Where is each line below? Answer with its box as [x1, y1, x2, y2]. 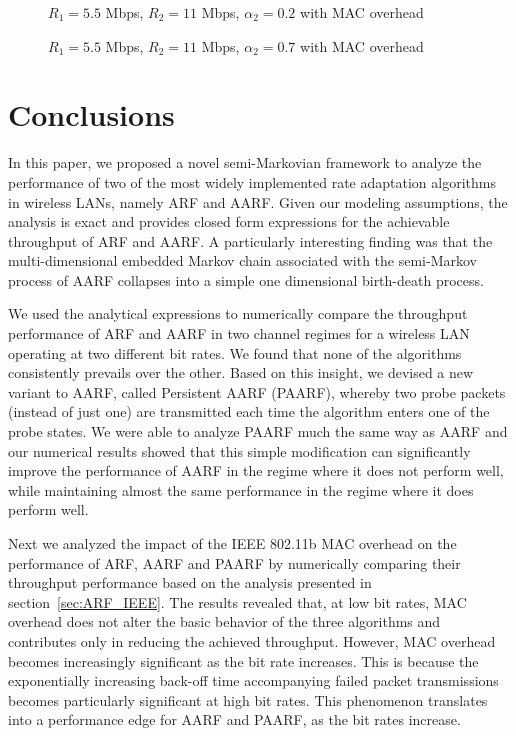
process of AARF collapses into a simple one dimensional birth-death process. [8, 269, 484, 290]
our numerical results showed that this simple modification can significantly [8, 440, 471, 461]
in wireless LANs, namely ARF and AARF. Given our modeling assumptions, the [8, 191, 508, 212]
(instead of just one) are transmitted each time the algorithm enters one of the [8, 401, 490, 422]
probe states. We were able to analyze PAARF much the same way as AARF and [8, 421, 508, 442]
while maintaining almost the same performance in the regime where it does [8, 479, 474, 500]
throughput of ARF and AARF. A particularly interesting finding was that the [8, 230, 493, 251]
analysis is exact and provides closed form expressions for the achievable [8, 211, 450, 232]
